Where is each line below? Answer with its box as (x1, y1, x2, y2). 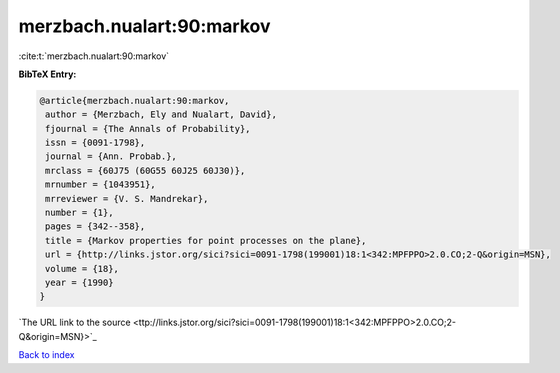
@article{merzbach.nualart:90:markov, (39, 95, 230, 106)
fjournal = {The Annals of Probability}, (45, 123, 251, 134)
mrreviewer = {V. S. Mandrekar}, (45, 193, 209, 204)
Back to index (18, 349, 75, 361)
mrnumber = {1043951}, (45, 179, 157, 190)
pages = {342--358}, (45, 221, 146, 232)
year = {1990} (45, 277, 114, 288)
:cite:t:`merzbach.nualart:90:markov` (18, 50, 170, 62)
